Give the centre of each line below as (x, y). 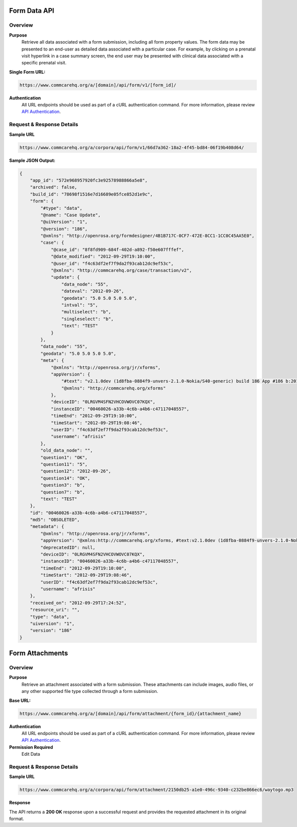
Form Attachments (39, 653)
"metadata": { (47, 527)
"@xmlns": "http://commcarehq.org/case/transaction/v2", (121, 270)
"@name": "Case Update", (71, 215)
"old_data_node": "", (67, 451)
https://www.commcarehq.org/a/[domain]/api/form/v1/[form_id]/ (98, 85)
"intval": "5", (80, 305)
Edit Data (31, 754)
